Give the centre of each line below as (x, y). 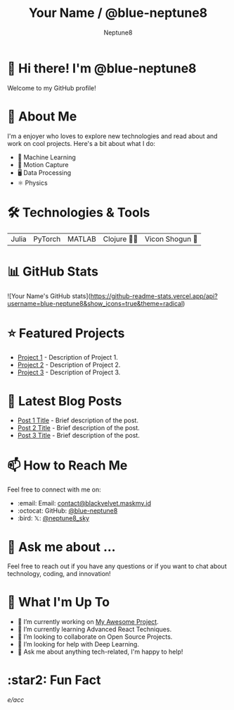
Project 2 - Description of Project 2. (69, 365)
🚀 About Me (42, 116)
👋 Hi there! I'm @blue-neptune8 (102, 68)
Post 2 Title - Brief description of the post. (79, 428)
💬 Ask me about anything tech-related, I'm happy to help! (100, 652)
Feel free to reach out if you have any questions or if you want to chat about (117, 566)
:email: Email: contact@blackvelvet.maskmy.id (84, 503)
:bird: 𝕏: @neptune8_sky (53, 518)
